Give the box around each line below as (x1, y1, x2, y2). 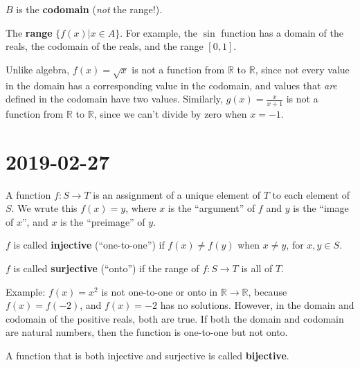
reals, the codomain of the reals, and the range (6, 39, 204, 53)
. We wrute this (11, 201, 78, 215)
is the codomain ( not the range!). (16, 2, 163, 16)
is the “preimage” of (60, 214, 145, 229)
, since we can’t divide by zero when (93, 106, 247, 120)
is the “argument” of (168, 201, 255, 215)
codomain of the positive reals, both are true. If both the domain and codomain (6, 311, 344, 325)
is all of (241, 261, 273, 276)
